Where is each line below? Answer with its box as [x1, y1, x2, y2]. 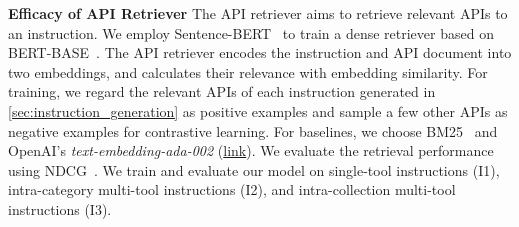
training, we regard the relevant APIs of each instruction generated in [8, 81, 436, 102]
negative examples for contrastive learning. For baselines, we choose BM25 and [8, 120, 498, 141]
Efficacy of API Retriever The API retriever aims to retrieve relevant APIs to [8, 3, 508, 23]
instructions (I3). [8, 198, 112, 219]
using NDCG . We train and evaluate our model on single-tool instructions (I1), [8, 159, 500, 180]
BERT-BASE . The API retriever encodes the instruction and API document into [8, 42, 512, 63]
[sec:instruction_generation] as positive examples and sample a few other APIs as [8, 100, 508, 121]
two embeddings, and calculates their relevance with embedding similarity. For [8, 61, 488, 82]
